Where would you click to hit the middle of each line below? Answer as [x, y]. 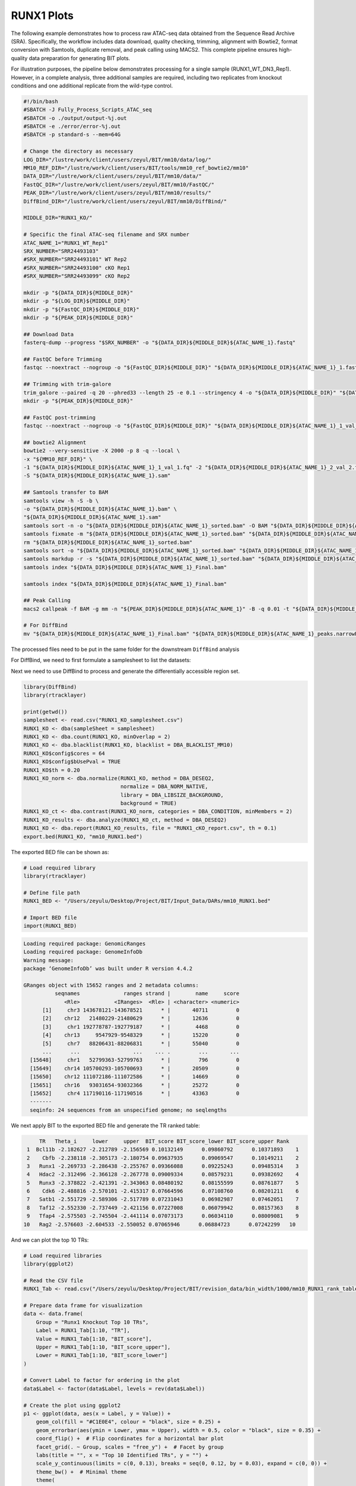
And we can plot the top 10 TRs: [50, 1240]
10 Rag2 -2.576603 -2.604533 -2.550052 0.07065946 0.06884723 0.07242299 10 [160, 1224]
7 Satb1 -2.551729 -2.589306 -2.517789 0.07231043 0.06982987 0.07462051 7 [163, 1199]
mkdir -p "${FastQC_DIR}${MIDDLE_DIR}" [81, 309]
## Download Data [49, 334]
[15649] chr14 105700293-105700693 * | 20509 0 [135, 1068]
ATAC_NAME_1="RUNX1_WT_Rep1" [66, 243]
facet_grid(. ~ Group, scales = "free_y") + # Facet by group [130, 1447]
